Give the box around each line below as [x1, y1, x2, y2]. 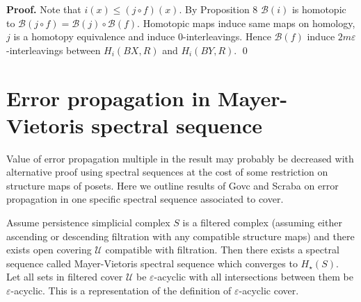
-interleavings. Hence [182, 29, 271, 44]
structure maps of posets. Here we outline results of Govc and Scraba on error [6, 178, 339, 192]
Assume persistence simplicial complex [6, 215, 170, 230]
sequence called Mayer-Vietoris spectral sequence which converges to [6, 255, 298, 270]
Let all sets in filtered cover [6, 269, 123, 284]
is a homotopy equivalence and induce [13, 29, 175, 44]
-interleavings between [6, 42, 101, 57]
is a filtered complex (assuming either [182, 215, 342, 230]
